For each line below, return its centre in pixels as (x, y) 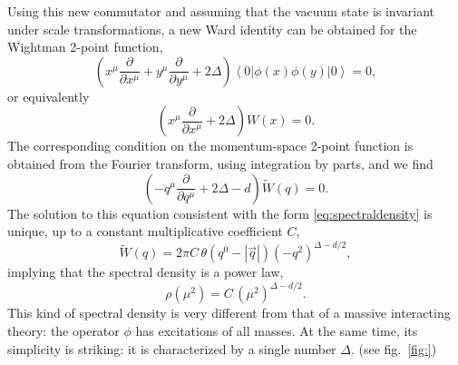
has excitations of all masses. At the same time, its (277, 330)
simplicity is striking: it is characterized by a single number (172, 348)
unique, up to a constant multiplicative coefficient (145, 231)
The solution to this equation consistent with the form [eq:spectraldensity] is (220, 213)
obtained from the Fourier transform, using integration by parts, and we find (220, 163)
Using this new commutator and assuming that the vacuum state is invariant (221, 11)
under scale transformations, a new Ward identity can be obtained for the (212, 29)
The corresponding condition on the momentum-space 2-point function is (210, 146)
